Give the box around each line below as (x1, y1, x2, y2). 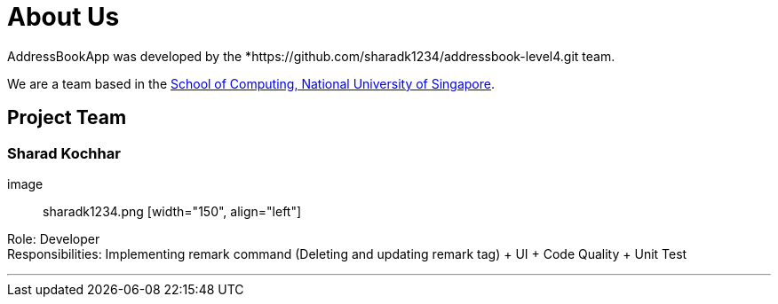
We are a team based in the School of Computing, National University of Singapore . (7, 75, 496, 91)
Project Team (7, 106, 127, 129)
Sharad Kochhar (7, 144, 121, 162)
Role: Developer (7, 230, 100, 246)
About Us (7, 2, 120, 32)
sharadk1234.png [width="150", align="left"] (43, 203, 302, 219)
